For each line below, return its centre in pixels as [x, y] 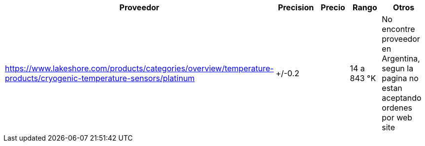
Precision [296, 7]
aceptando [402, 98]
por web [397, 117]
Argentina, [401, 58]
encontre [398, 29]
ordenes [397, 108]
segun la [398, 68]
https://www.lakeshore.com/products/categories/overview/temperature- [139, 68]
